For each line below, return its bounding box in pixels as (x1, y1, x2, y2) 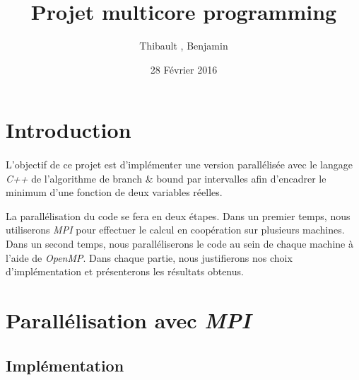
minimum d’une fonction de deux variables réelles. (6, 185, 223, 200)
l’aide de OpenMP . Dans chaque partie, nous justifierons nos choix (6, 250, 293, 265)
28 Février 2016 (150, 62, 218, 76)
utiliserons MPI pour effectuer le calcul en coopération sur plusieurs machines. (6, 222, 345, 237)
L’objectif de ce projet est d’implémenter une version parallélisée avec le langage (6, 157, 353, 172)
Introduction (6, 115, 131, 144)
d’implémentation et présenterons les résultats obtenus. (6, 264, 244, 279)
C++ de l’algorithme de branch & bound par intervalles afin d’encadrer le (6, 171, 326, 185)
